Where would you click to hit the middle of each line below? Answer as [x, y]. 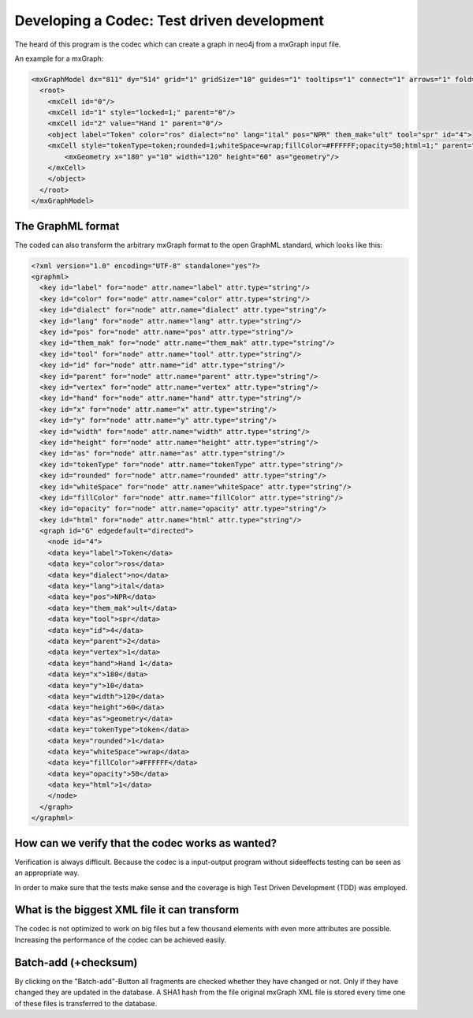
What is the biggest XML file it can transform [127, 910]
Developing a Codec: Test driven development [169, 21]
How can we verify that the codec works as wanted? [146, 843]
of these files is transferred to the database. [86, 1003]
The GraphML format [67, 226]
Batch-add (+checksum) [76, 962]
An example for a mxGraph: [59, 58]
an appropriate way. [47, 873]
